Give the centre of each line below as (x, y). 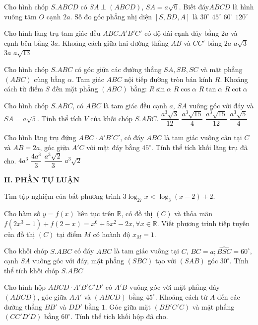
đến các (228, 296)
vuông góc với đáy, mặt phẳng (78, 261)
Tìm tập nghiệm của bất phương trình (62, 196)
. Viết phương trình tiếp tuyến (203, 223)
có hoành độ (112, 234)
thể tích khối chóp (32, 270)
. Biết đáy (194, 6)
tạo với (166, 261)
